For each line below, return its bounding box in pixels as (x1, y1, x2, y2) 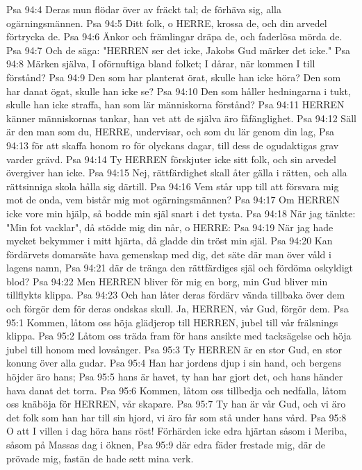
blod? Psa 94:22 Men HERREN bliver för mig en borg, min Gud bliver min (6, 274, 328, 288)
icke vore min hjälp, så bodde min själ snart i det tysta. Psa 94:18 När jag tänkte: (6, 205, 356, 220)
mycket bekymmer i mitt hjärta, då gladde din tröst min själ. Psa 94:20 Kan (6, 233, 333, 248)
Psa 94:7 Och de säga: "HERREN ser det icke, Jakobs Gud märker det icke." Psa (6, 42, 350, 57)
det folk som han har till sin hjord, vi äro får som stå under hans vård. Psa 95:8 (6, 410, 347, 424)
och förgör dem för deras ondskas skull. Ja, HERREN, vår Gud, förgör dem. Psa (6, 301, 349, 316)
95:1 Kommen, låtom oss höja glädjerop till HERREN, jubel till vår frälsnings (6, 314, 338, 329)
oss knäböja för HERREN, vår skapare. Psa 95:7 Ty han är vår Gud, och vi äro (6, 396, 346, 411)
